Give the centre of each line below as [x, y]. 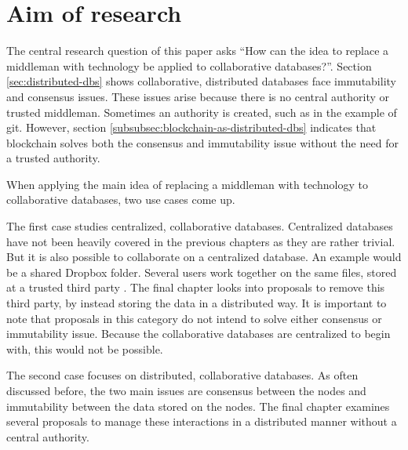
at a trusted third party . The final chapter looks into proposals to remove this [196, 287]
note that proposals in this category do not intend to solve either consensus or [194, 318]
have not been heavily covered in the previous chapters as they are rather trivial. [201, 241]
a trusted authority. [53, 158]
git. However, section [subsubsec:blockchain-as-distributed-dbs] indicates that [191, 127]
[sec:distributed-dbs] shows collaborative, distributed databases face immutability [201, 81]
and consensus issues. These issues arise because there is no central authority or [198, 96]
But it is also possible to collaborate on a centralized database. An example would [204, 257]
